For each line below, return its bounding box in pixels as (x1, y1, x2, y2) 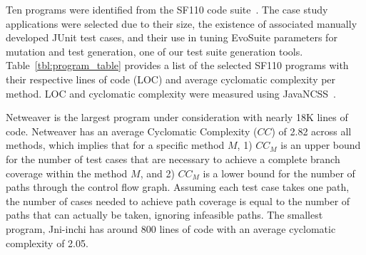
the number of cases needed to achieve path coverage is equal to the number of (6, 193, 350, 208)
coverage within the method (6, 165, 128, 180)
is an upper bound (280, 137, 361, 152)
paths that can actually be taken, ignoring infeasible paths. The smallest (6, 207, 323, 222)
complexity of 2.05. (6, 235, 88, 250)
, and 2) (140, 165, 175, 180)
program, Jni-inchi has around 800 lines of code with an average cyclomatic (6, 221, 336, 236)
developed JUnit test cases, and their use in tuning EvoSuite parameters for (6, 30, 337, 45)
